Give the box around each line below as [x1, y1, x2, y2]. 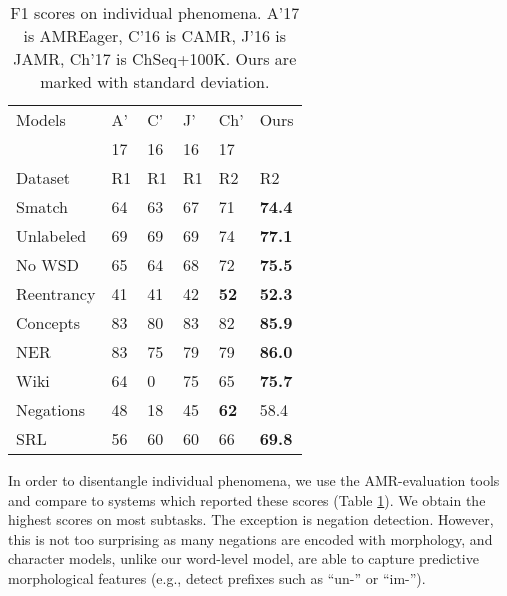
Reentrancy [16, 282, 96, 305]
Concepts [16, 311, 81, 334]
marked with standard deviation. [40, 70, 270, 93]
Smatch [16, 195, 69, 218]
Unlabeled [16, 224, 87, 247]
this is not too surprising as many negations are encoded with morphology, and [8, 528, 493, 549]
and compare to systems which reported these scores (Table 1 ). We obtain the [8, 489, 486, 510]
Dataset [16, 166, 71, 189]
